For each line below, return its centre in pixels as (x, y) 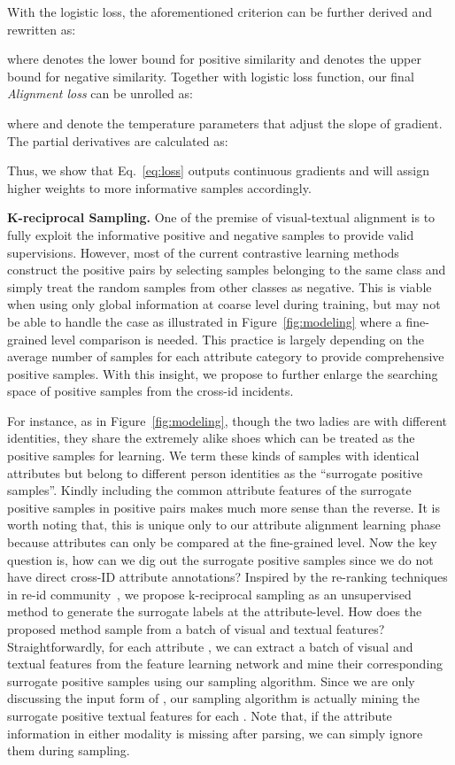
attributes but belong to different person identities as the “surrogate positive (215, 472)
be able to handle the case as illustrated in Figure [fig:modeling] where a (204, 321)
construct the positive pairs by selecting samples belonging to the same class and (227, 270)
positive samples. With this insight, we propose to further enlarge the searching (223, 373)
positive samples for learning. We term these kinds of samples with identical (213, 456)
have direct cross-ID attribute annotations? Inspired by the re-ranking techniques (227, 577)
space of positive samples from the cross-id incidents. (150, 391)
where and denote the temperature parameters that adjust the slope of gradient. (225, 123)
